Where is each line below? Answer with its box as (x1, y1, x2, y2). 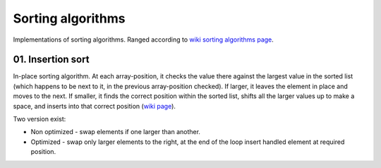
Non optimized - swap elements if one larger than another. (30, 128, 201, 136)
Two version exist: (13, 115, 66, 124)
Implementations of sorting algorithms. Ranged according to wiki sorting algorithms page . (13, 35, 274, 44)
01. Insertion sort (13, 54, 90, 66)
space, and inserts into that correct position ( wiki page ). (13, 102, 176, 110)
